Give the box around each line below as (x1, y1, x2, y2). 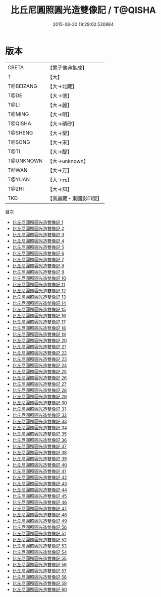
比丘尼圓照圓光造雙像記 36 (12, 437, 67, 443)
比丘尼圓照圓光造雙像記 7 (12, 256, 64, 262)
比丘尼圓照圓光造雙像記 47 (12, 505, 67, 511)
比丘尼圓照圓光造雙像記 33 (12, 418, 67, 424)
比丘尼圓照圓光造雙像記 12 (12, 287, 66, 294)
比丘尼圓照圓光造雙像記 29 (12, 393, 67, 399)
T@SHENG (7, 129, 33, 136)
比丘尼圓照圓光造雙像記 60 (12, 586, 67, 593)
